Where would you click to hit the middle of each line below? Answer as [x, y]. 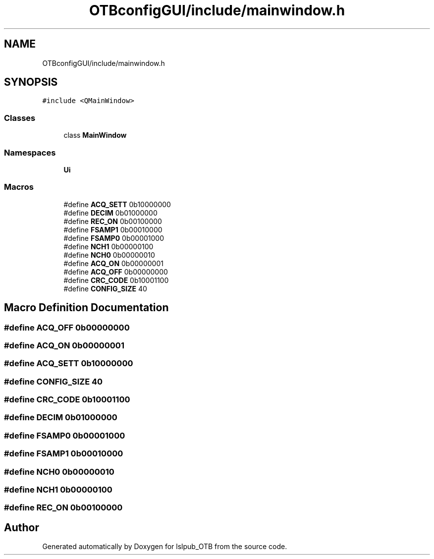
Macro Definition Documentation [86, 308]
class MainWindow [95, 135]
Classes [20, 118]
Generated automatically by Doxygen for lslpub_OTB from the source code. [165, 547]
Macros [19, 187]
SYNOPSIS [31, 82]
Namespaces [30, 152]
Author [22, 527]
